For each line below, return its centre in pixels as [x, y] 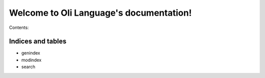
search [28, 67]
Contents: [19, 27]
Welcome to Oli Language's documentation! [100, 13]
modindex [31, 60]
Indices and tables [38, 41]
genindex [31, 53]
